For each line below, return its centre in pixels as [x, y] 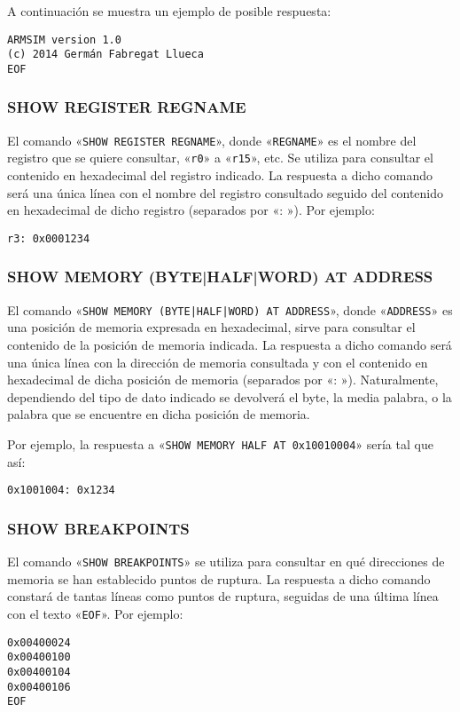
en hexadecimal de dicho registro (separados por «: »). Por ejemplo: [191, 210]
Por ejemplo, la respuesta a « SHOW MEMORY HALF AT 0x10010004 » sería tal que [220, 443]
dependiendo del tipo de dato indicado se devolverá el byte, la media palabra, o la [230, 396]
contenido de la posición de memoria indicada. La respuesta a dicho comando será [230, 344]
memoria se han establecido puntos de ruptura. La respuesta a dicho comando [219, 578]
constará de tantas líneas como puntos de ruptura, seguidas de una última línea [223, 596]
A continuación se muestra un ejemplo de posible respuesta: [169, 11]
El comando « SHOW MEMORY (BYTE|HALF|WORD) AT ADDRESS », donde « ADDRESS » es [230, 309]
